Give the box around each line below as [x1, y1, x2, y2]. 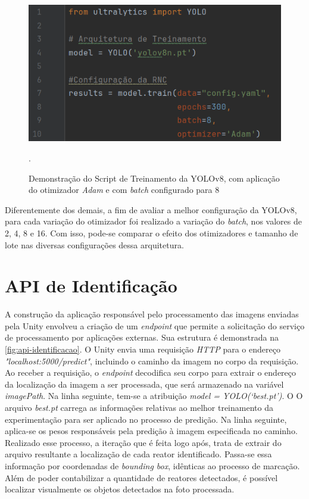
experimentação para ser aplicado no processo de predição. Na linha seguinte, [5, 413, 287, 425]
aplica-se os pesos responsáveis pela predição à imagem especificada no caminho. [5, 425, 298, 437]
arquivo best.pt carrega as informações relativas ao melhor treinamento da [5, 401, 273, 414]
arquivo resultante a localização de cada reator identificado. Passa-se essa [5, 448, 272, 460]
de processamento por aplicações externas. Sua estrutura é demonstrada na [5, 331, 279, 344]
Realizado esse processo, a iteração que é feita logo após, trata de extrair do [5, 436, 282, 448]
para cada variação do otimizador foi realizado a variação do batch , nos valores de [5, 215, 302, 227]
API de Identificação [5, 273, 177, 298]
